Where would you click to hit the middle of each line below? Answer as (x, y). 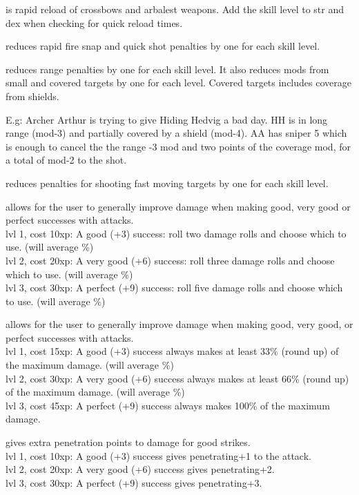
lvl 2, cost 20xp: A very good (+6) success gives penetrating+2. (140, 469)
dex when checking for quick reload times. (94, 22)
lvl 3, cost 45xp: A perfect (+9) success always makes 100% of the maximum (168, 405)
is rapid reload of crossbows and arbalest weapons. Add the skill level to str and (175, 9)
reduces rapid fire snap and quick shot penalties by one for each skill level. (163, 46)
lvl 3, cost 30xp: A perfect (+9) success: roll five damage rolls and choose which (174, 288)
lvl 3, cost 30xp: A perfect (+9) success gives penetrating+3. (134, 482)
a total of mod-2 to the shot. (66, 160)
